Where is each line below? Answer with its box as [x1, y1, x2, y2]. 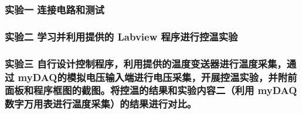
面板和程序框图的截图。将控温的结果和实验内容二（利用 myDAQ [5, 83, 297, 98]
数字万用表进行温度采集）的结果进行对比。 [5, 96, 197, 111]
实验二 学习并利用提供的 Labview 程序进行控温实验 [5, 29, 238, 43]
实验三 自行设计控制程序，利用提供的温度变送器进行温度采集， [5, 56, 287, 71]
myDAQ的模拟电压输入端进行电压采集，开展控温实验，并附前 [18, 69, 297, 84]
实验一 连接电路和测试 [5, 2, 104, 16]
